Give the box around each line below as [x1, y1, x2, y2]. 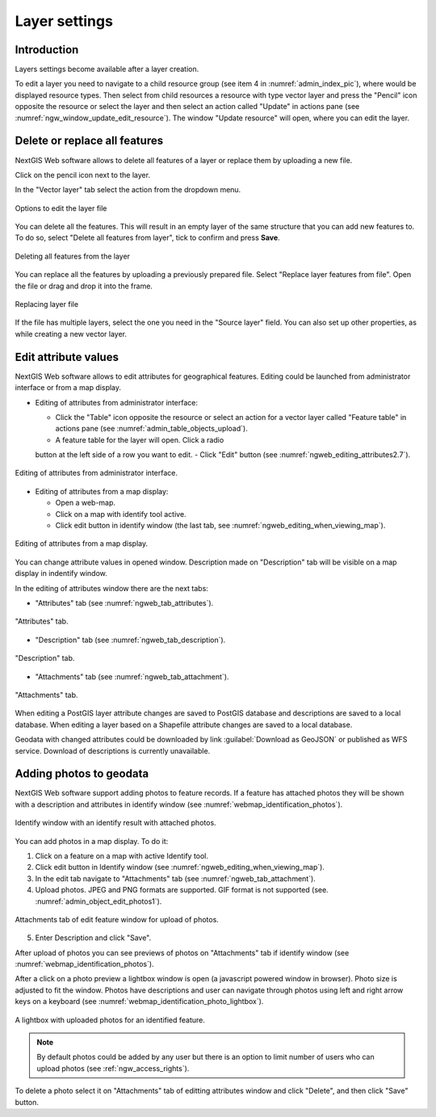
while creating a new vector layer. [15, 329, 127, 338]
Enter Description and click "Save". [35, 933, 152, 943]
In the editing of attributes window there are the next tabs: [15, 583, 209, 593]
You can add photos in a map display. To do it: [15, 836, 169, 846]
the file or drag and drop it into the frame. [15, 281, 153, 291]
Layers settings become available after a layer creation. [15, 65, 199, 74]
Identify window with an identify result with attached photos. [15, 818, 217, 828]
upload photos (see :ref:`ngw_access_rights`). [36, 1063, 190, 1073]
